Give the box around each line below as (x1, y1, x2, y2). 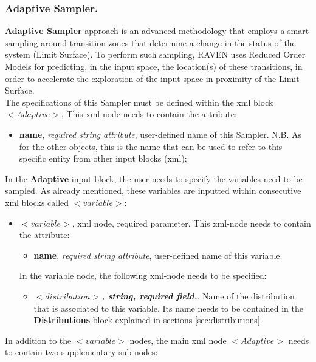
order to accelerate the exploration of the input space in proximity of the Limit (5, 72, 300, 84)
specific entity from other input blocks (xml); (19, 152, 187, 165)
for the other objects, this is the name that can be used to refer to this (19, 140, 283, 152)
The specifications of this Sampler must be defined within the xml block (5, 95, 273, 108)
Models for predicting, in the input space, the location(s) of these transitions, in (5, 60, 303, 72)
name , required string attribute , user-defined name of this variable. (33, 248, 283, 261)
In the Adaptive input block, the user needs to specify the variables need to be (5, 172, 303, 185)
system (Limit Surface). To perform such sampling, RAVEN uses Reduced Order (5, 48, 306, 61)
